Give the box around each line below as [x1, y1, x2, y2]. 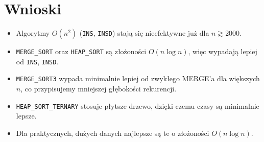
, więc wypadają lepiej [188, 46, 257, 57]
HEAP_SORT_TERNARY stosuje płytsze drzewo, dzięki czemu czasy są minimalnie [16, 100, 259, 111]
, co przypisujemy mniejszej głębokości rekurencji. [20, 83, 177, 94]
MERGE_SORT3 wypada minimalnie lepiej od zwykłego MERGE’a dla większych [16, 73, 260, 84]
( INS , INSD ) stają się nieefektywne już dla [79, 28, 209, 38]
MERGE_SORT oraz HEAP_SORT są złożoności [16, 46, 147, 57]
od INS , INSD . [16, 56, 59, 66]
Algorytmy [16, 28, 50, 38]
